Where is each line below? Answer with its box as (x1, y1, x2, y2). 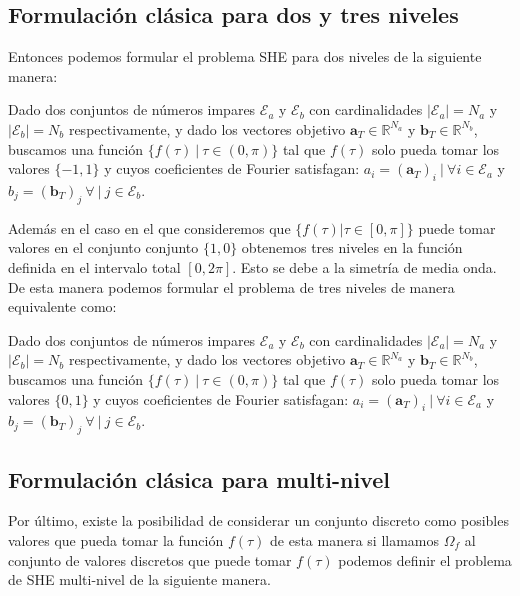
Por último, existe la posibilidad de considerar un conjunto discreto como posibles (8, 510, 509, 531)
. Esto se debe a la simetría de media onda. (232, 256, 497, 277)
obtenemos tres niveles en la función (241, 237, 463, 258)
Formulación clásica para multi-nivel (8, 463, 390, 494)
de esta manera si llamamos (270, 529, 440, 550)
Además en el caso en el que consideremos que (8, 217, 291, 238)
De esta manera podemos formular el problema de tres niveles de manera (8, 276, 455, 297)
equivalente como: (8, 296, 117, 317)
